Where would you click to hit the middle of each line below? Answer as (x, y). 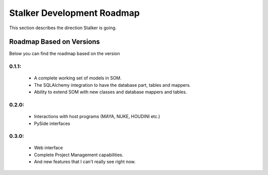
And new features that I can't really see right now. (85, 162)
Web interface (48, 148)
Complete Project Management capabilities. (79, 155)
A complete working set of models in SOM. (78, 78)
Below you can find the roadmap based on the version (65, 54)
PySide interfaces (52, 123)
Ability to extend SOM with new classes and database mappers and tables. (110, 92)
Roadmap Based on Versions (55, 42)
